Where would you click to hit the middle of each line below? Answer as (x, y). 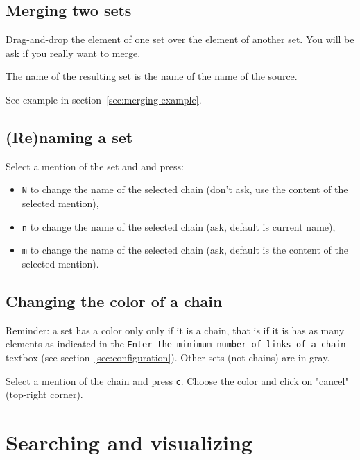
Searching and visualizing (129, 442)
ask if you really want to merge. (73, 52)
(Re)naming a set (69, 137)
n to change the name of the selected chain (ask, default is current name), (179, 226)
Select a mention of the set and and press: (95, 166)
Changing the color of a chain (114, 301)
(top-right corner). (44, 394)
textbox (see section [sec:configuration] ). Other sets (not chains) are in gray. (168, 357)
